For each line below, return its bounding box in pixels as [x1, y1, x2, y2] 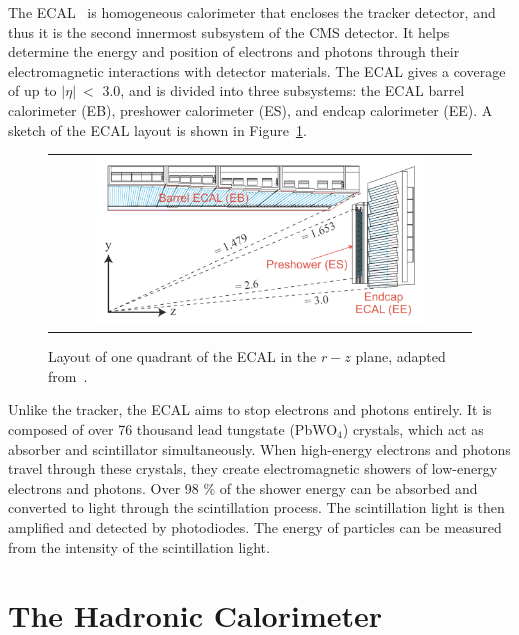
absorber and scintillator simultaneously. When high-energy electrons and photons [8, 438, 511, 459]
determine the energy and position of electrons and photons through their [8, 41, 460, 62]
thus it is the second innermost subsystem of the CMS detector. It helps [8, 21, 450, 42]
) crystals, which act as [342, 418, 484, 439]
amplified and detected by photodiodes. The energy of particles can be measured [8, 516, 502, 537]
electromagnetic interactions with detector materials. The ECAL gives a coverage [8, 60, 506, 81]
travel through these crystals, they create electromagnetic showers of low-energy [8, 458, 498, 479]
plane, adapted [355, 346, 446, 367]
